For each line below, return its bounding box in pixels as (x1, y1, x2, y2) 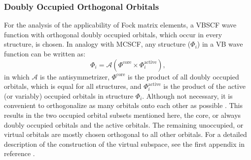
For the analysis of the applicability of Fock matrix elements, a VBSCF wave (4, 20, 237, 30)
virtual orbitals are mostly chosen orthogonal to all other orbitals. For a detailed (4, 129, 247, 139)
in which (4, 71, 30, 81)
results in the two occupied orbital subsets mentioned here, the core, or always (4, 109, 241, 120)
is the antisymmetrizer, (40, 71, 110, 81)
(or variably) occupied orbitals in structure (4, 90, 134, 101)
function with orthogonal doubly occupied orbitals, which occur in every (4, 29, 222, 39)
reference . (4, 148, 35, 159)
